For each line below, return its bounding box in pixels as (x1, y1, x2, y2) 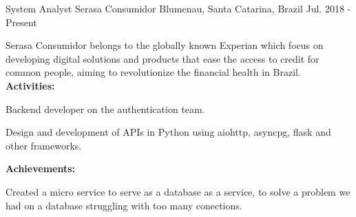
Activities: (6, 78, 55, 92)
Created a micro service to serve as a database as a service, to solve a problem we (6, 184, 350, 198)
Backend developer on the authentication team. (6, 101, 205, 116)
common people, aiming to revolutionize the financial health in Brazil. (6, 65, 301, 79)
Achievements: (6, 161, 76, 176)
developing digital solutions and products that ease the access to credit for (6, 51, 320, 65)
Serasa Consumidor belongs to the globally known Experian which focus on (6, 38, 324, 52)
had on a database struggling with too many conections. (6, 198, 242, 212)
